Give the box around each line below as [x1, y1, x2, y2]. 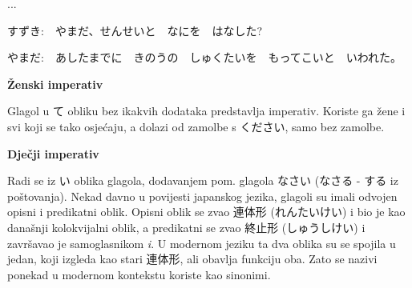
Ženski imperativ [7, 75, 103, 92]
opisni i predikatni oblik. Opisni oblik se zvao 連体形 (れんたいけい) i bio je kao [7, 203, 406, 220]
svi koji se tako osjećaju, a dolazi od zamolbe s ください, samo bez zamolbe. [7, 118, 385, 134]
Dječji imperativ [7, 145, 99, 162]
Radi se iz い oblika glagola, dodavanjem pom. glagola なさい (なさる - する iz [7, 172, 398, 189]
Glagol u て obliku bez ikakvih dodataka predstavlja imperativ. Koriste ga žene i [7, 102, 406, 119]
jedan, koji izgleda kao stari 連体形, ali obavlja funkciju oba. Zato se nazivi [7, 250, 378, 267]
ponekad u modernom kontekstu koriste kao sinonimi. [7, 266, 271, 282]
